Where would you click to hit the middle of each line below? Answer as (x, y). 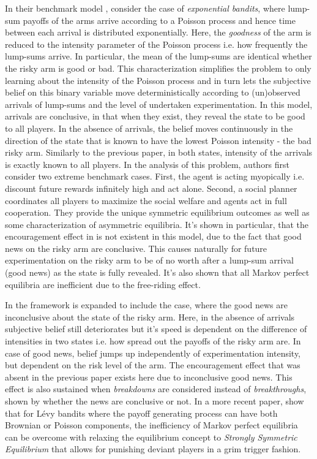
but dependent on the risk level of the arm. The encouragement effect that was (153, 365)
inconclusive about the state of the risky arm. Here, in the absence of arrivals (150, 317)
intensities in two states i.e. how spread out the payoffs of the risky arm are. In (153, 341)
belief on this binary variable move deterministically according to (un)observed (153, 92)
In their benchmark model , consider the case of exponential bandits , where (145, 8)
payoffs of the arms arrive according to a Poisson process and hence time (159, 20)
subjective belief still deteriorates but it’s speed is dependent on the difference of (156, 329)
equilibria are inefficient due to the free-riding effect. (103, 284)
